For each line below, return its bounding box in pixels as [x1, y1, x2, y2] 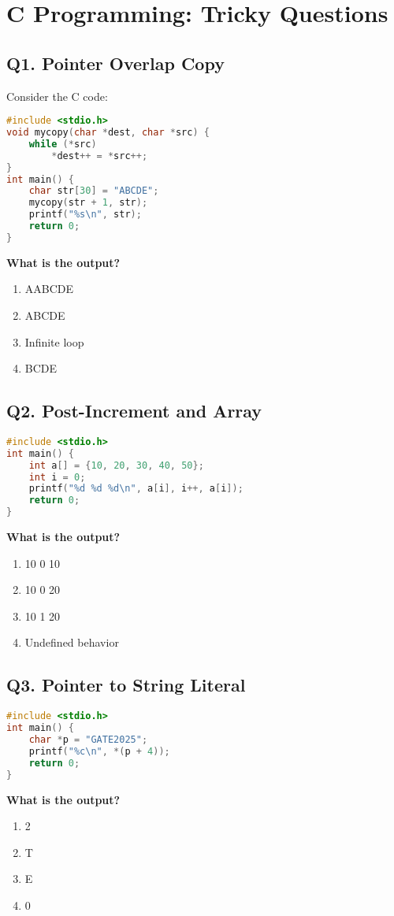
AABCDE [24, 280, 74, 297]
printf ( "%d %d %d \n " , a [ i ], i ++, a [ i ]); [28, 483, 243, 495]
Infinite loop [24, 333, 84, 350]
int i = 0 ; [28, 471, 86, 483]
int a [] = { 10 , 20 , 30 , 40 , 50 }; [28, 459, 204, 471]
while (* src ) [28, 138, 97, 150]
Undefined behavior [24, 634, 119, 651]
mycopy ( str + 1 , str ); [28, 197, 148, 209]
